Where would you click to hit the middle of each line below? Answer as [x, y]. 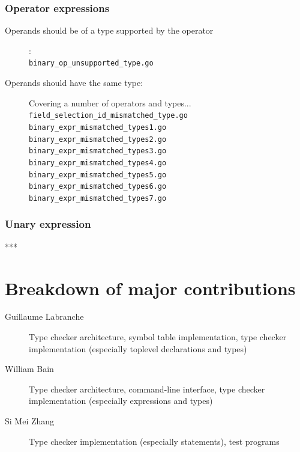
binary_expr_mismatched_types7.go [98, 198]
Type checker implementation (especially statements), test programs [154, 441]
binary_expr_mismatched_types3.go [98, 151]
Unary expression [48, 224]
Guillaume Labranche [44, 316]
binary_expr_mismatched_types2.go [98, 139]
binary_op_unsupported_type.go [91, 63]
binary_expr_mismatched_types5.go [98, 175]
